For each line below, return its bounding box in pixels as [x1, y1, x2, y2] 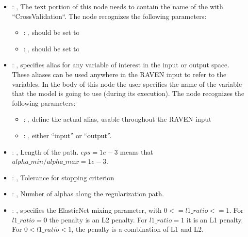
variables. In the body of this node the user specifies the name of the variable [12, 79, 242, 89]
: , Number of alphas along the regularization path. [12, 189, 164, 199]
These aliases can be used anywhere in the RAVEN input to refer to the [12, 69, 227, 79]
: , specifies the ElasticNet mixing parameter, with [12, 205, 162, 215]
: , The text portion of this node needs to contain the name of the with [12, 1, 223, 11]
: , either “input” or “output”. [23, 130, 112, 140]
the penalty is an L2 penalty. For [49, 214, 147, 224]
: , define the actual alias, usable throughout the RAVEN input [23, 114, 212, 124]
